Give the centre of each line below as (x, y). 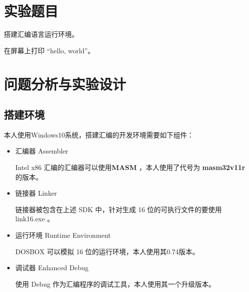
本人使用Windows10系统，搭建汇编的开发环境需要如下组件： (99, 134)
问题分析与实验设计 (65, 84)
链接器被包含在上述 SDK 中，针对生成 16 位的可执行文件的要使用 (118, 209)
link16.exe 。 (35, 219)
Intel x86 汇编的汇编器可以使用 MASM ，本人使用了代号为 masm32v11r (130, 167)
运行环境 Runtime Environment (63, 235)
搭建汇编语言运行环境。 (41, 34)
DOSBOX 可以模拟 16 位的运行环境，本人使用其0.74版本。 (107, 251)
